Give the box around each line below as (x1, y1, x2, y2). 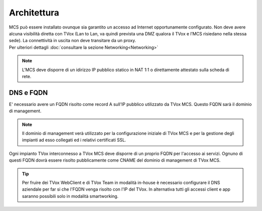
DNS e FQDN (9, 89, 48, 97)
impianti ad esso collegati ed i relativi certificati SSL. (22, 137, 126, 143)
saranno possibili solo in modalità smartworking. (22, 193, 119, 199)
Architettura (9, 7, 59, 18)
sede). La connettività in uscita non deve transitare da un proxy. (9, 38, 136, 44)
